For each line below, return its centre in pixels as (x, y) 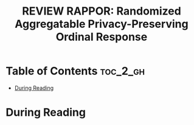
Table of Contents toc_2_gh (75, 71)
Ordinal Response (102, 37)
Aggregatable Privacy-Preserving (102, 24)
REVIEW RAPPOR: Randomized (102, 11)
